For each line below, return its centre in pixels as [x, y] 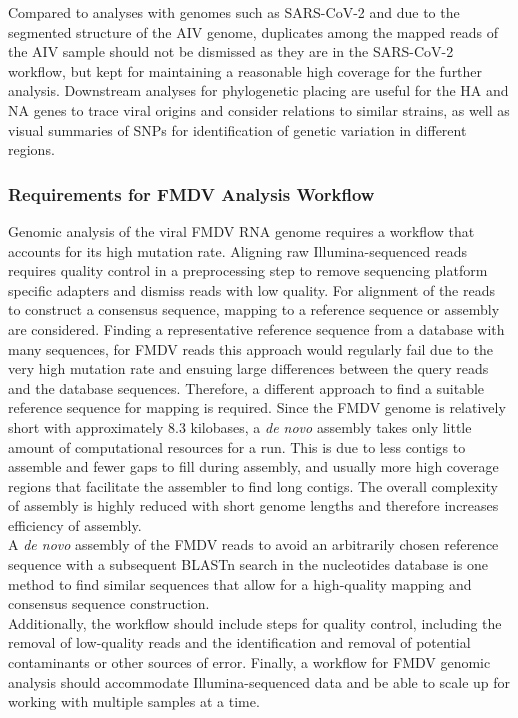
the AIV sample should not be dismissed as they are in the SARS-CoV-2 [231, 51]
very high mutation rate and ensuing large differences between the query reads [248, 368]
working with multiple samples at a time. [134, 701]
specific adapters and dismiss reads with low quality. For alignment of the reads [252, 289]
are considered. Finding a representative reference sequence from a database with [256, 328]
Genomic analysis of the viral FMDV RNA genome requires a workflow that [241, 230]
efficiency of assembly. [75, 524]
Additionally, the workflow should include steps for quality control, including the [255, 622]
